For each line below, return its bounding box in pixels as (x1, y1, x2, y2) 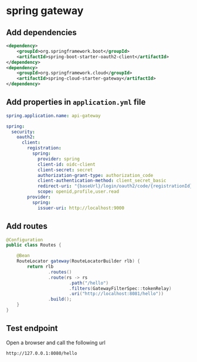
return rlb (27, 264, 54, 269)
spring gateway (6, 4, 84, 18)
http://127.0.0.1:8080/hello (6, 350, 77, 356)
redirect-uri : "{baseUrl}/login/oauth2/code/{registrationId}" (37, 183, 195, 189)
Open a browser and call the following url (6, 339, 106, 346)
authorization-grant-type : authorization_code (37, 172, 154, 178)
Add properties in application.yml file (6, 97, 146, 107)
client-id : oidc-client (37, 161, 96, 168)
